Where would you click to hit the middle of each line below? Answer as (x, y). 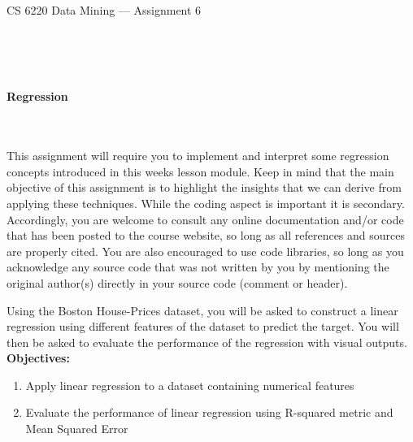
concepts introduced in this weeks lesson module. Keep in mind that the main (200, 171)
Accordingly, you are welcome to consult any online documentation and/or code (205, 219)
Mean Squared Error (77, 429)
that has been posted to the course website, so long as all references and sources (206, 235)
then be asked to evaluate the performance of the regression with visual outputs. (207, 342)
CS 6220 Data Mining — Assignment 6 (104, 10)
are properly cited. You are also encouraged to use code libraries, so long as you (205, 251)
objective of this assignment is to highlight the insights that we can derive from (204, 187)
